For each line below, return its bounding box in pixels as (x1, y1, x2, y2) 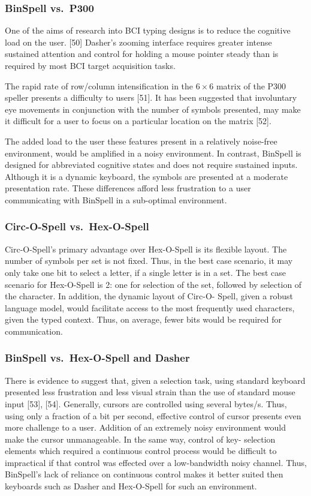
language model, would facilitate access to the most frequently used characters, (5, 301, 295, 314)
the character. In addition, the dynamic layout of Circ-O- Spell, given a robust (5, 290, 293, 302)
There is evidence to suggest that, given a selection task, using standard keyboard (5, 374, 306, 386)
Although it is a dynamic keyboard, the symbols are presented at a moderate (5, 170, 288, 182)
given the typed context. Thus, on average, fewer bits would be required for (5, 313, 282, 326)
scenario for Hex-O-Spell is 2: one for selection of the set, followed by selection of (5, 278, 302, 290)
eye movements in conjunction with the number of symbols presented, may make (5, 103, 301, 115)
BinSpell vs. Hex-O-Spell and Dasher (5, 350, 190, 365)
